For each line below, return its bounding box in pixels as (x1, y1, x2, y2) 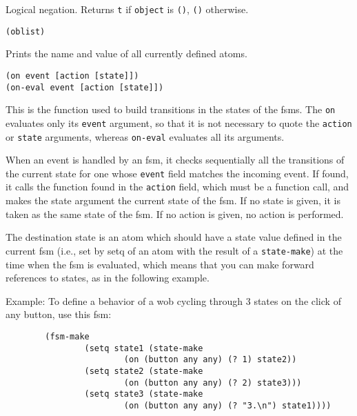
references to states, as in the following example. (6, 270, 210, 285)
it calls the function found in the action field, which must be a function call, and (6, 179, 349, 194)
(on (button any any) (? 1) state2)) (123, 355, 297, 365)
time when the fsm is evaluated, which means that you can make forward (6, 257, 314, 271)
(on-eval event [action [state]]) (6, 82, 164, 92)
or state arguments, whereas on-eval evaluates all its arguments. (6, 129, 285, 143)
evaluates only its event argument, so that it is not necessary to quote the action (6, 115, 352, 130)
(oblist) (6, 26, 45, 37)
